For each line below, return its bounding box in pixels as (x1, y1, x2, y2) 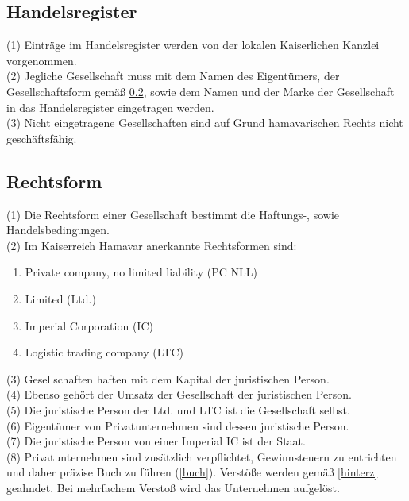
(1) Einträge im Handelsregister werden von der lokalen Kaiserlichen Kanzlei (6, 37, 380, 53)
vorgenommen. (6, 52, 77, 68)
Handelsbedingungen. (6, 222, 110, 238)
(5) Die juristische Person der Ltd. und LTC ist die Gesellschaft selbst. (6, 401, 350, 418)
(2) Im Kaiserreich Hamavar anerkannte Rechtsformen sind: (6, 237, 297, 253)
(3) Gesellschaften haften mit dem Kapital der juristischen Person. (6, 370, 330, 387)
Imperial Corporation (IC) (25, 317, 153, 333)
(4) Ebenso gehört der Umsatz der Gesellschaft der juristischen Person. (6, 386, 352, 403)
